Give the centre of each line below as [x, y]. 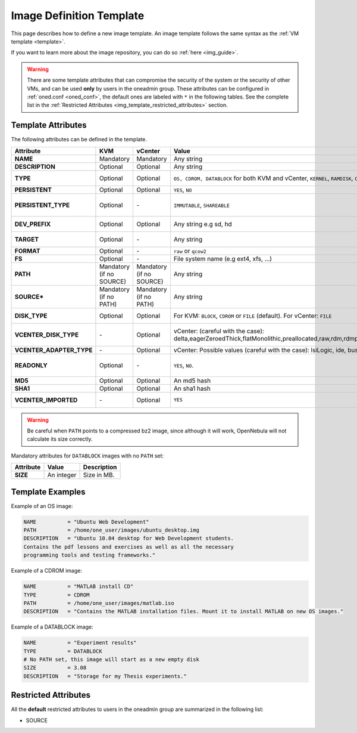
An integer [62, 475]
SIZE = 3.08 [55, 668]
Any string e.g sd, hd [203, 224]
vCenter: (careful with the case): [219, 331]
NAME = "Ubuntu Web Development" [86, 522]
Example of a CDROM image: [47, 571]
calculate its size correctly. [60, 439]
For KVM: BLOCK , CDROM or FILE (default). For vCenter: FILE [253, 316]
